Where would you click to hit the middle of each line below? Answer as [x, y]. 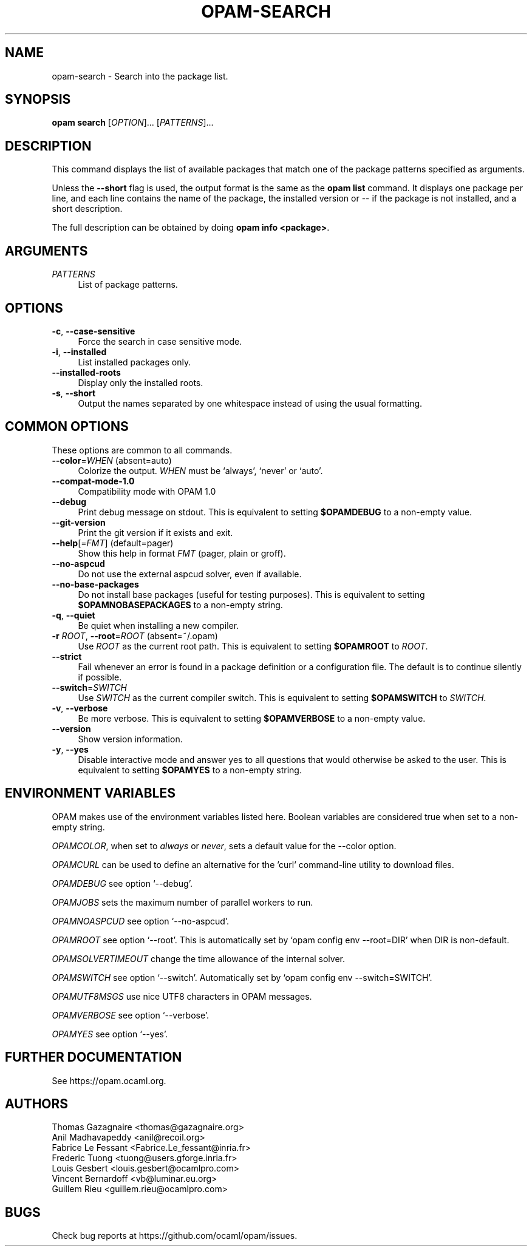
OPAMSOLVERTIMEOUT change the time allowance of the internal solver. [199, 958]
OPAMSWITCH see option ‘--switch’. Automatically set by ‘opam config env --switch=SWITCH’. [242, 977]
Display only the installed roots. [141, 382]
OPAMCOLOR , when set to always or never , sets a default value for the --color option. [224, 846]
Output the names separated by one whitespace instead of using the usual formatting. [250, 403]
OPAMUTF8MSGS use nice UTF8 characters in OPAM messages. [182, 996]
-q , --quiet [73, 615]
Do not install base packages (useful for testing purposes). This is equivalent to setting [251, 594]
